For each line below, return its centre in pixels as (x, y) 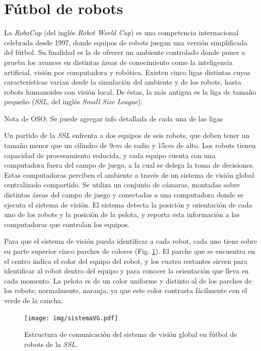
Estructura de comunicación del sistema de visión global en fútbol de (131, 334)
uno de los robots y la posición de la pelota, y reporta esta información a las (122, 214)
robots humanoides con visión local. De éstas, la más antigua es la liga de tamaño (130, 91)
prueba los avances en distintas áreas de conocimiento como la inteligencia (118, 62)
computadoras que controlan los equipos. (67, 224)
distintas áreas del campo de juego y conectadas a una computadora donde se (124, 195)
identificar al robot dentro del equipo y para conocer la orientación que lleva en (126, 271)
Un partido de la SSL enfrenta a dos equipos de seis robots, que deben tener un (127, 135)
